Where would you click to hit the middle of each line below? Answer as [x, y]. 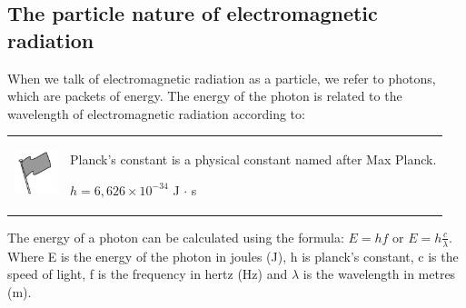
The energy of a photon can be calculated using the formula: [176, 237]
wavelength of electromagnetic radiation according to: [156, 113]
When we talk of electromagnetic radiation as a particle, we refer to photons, [222, 78]
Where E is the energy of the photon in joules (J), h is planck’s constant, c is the [233, 256]
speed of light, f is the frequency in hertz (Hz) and [148, 274]
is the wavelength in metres [379, 274]
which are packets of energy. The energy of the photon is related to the [205, 96]
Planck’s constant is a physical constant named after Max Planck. [253, 159]
